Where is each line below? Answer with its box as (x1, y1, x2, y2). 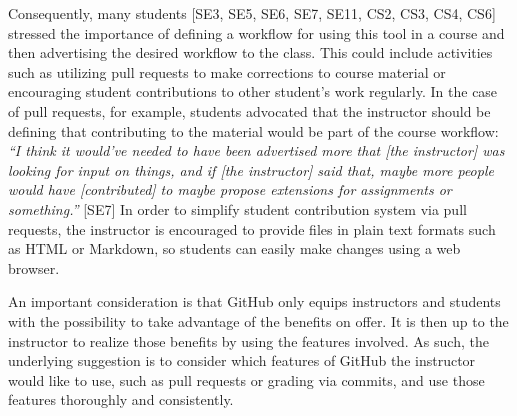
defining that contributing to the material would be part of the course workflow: (8, 120, 499, 141)
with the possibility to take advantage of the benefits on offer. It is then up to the (8, 310, 509, 331)
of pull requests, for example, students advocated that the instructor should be (8, 100, 491, 121)
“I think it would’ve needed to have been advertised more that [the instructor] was (8, 140, 505, 161)
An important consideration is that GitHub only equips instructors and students (8, 291, 501, 312)
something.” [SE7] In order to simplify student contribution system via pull (8, 198, 467, 219)
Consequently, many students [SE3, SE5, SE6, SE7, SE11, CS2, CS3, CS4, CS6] (8, 3, 496, 23)
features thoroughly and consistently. (8, 389, 234, 410)
